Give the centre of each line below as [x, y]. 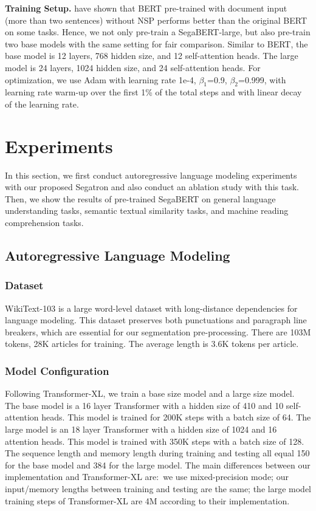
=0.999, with [262, 79]
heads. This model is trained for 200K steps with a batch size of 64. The [176, 417]
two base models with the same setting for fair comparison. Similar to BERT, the [156, 43]
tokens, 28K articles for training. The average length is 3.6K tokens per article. [152, 344]
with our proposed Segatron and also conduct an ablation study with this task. [152, 187]
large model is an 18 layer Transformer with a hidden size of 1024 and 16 [141, 429]
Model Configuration [57, 370]
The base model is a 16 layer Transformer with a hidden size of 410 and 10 [144, 405]
